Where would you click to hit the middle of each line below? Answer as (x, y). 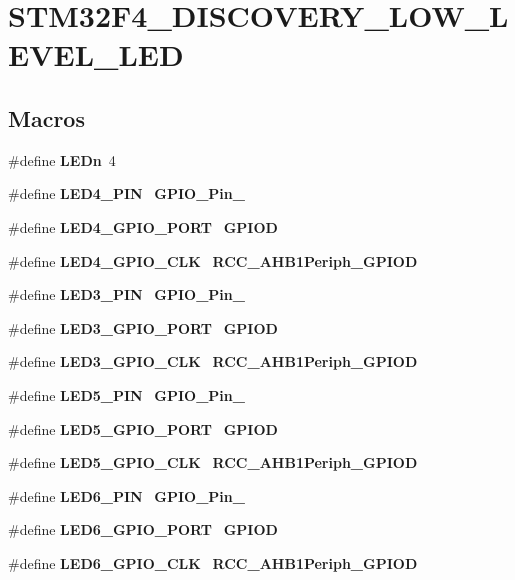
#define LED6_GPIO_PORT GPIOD (143, 529)
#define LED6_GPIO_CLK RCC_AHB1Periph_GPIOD (213, 562)
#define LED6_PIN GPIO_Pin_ (126, 495)
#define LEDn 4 (62, 159)
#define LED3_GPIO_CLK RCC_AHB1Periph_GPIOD (213, 361)
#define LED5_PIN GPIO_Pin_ (126, 394)
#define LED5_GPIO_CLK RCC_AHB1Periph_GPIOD (213, 462)
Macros (46, 117)
